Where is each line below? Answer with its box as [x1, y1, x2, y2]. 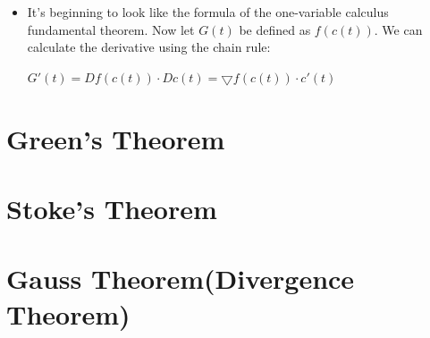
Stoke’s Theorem [6, 190, 217, 226]
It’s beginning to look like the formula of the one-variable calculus [27, 3, 389, 21]
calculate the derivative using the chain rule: [27, 38, 271, 56]
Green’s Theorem [6, 120, 225, 156]
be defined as [239, 20, 311, 38]
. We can [374, 20, 423, 38]
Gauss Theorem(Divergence [6, 260, 355, 297]
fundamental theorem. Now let [27, 20, 195, 38]
